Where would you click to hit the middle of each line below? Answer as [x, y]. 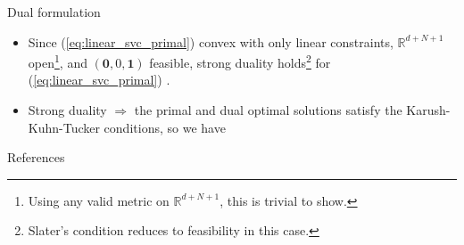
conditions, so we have [165, 127]
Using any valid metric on [99, 200]
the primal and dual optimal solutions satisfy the [268, 110]
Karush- [428, 110]
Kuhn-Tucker [64, 127]
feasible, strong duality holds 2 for [240, 61]
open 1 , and [58, 61]
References [36, 157]
